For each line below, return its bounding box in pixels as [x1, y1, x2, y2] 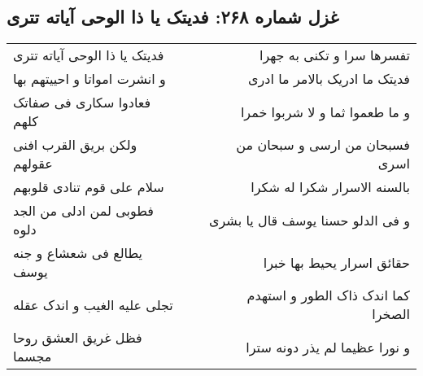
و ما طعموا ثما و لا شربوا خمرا [240, 102, 410, 121]
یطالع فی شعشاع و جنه [13, 243, 142, 263]
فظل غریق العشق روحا [13, 328, 142, 348]
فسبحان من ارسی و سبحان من [236, 135, 410, 155]
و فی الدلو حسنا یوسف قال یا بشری [209, 210, 410, 230]
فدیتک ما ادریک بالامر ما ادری [248, 69, 410, 89]
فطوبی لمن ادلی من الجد [13, 201, 155, 221]
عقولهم [13, 154, 53, 173]
